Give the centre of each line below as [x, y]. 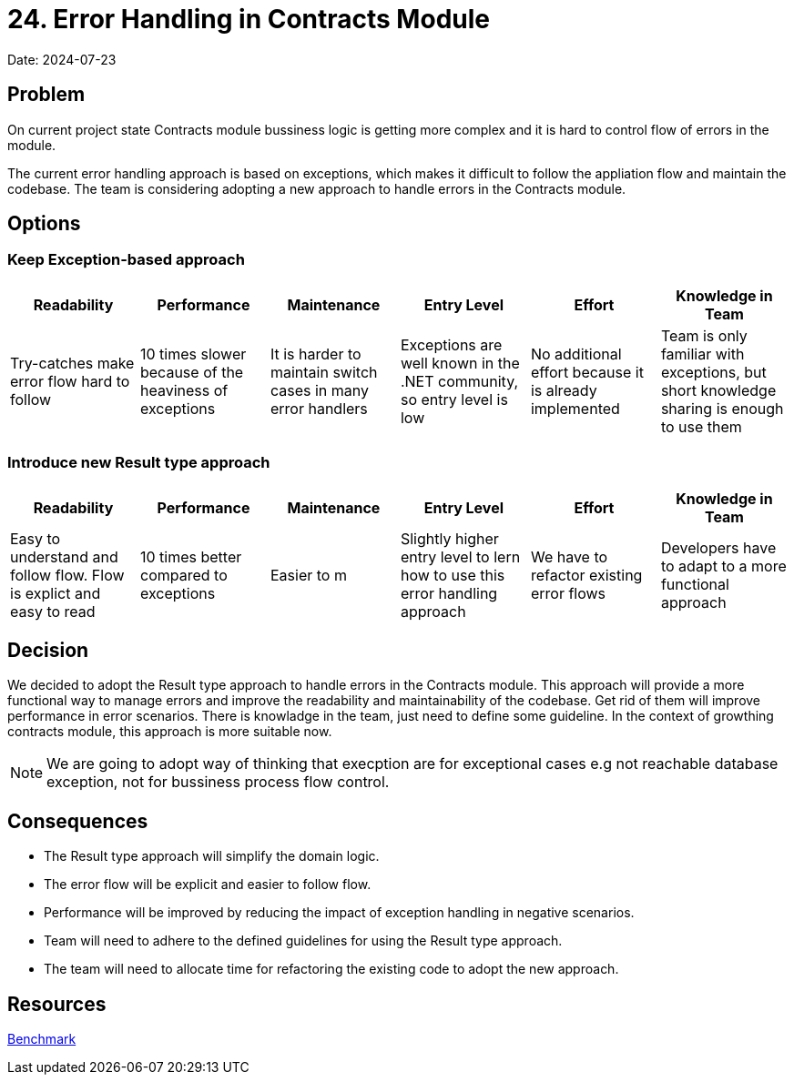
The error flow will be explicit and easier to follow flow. [208, 885]
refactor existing [586, 575]
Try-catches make [72, 363]
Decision [48, 650]
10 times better [191, 556]
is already [564, 390]
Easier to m [308, 575]
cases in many [320, 390]
